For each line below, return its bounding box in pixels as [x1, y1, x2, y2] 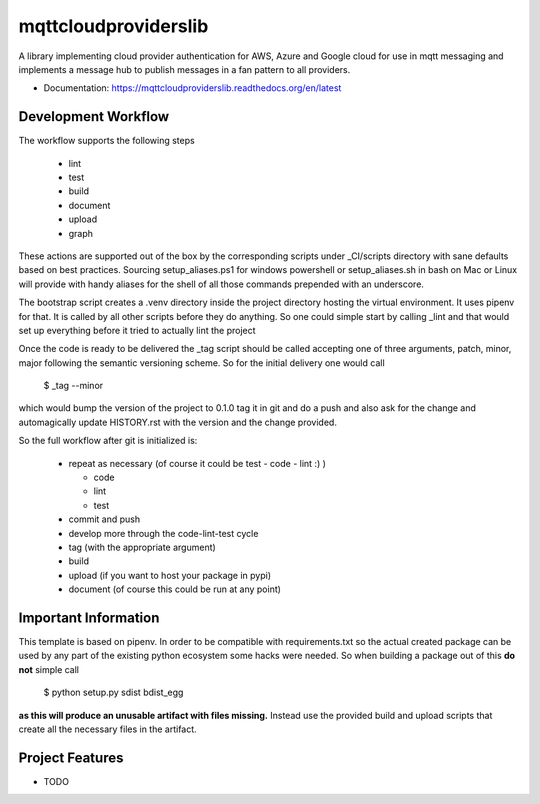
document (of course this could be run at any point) [68, 583, 282, 595]
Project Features [18, 749, 124, 766]
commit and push [68, 513, 140, 525]
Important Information [18, 609, 160, 626]
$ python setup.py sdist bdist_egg [43, 686, 184, 699]
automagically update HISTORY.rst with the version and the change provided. [18, 416, 337, 428]
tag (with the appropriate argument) [68, 541, 217, 553]
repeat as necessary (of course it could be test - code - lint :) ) [68, 457, 327, 469]
